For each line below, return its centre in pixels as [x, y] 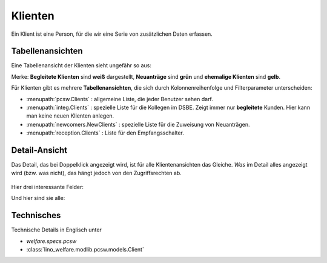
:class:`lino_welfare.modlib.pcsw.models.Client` [85, 249]
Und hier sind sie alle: [38, 198]
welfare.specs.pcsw [51, 241]
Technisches [36, 215]
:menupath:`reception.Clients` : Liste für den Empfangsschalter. [105, 133]
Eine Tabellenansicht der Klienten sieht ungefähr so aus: [81, 65]
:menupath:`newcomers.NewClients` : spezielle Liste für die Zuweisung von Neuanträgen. [138, 124]
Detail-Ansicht [39, 150]
